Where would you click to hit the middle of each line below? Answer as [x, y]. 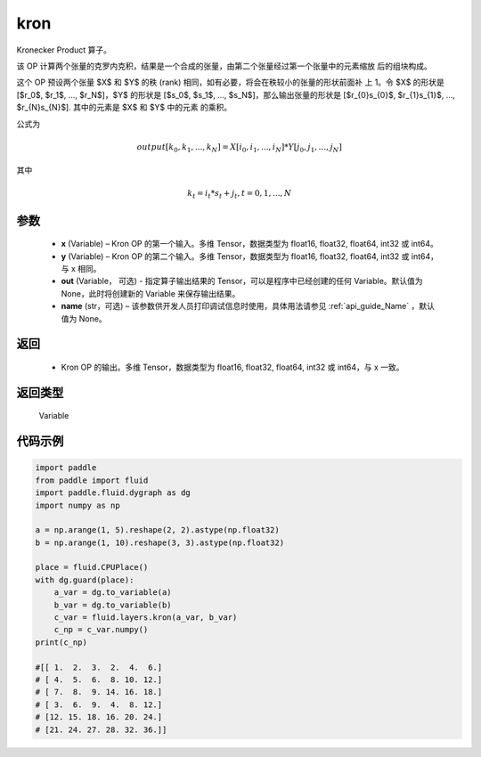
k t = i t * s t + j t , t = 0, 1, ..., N [240, 194]
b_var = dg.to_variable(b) [113, 605]
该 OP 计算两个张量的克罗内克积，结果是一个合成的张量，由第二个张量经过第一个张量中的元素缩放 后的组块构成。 [224, 66]
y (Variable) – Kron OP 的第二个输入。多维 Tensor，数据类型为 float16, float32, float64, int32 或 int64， [249, 256]
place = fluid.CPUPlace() [92, 567]
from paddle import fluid [92, 480]
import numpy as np [77, 505]
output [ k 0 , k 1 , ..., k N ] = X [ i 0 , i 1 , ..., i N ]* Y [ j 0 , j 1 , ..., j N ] [239, 148]
